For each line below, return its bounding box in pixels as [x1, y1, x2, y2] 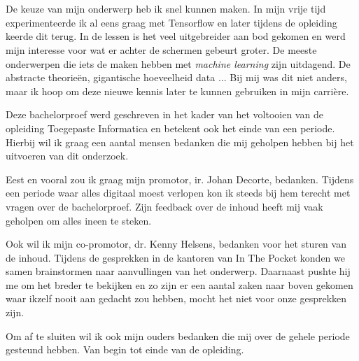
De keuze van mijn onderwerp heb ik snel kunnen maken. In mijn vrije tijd [6, 1, 326, 16]
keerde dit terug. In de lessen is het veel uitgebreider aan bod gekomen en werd [6, 29, 346, 43]
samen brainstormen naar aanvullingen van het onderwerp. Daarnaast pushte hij [6, 264, 351, 278]
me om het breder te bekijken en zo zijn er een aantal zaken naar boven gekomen [6, 277, 353, 292]
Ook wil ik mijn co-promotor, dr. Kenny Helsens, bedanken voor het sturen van [6, 236, 346, 251]
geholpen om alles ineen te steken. [6, 213, 152, 227]
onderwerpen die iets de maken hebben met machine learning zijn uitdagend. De [6, 56, 351, 71]
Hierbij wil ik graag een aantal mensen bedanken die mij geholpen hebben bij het [6, 134, 354, 149]
